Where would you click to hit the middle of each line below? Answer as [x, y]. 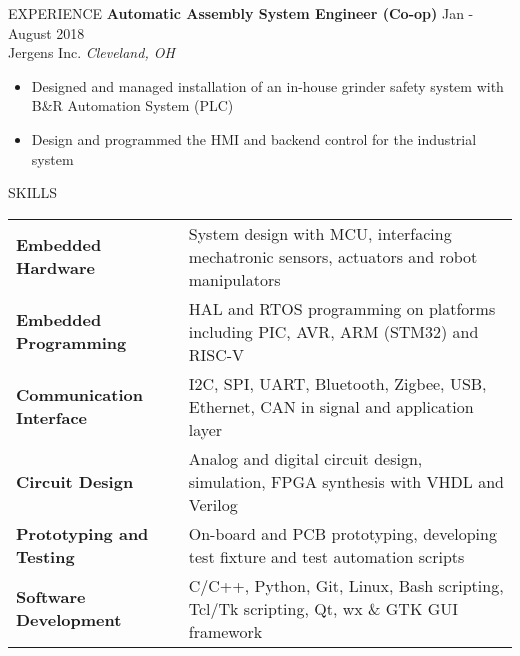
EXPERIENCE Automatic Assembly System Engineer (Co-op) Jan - [241, 13]
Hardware [55, 268]
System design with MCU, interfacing [320, 233]
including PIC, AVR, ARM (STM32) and [333, 331]
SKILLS [33, 192]
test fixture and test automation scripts [326, 556]
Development [69, 620]
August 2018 [46, 32]
